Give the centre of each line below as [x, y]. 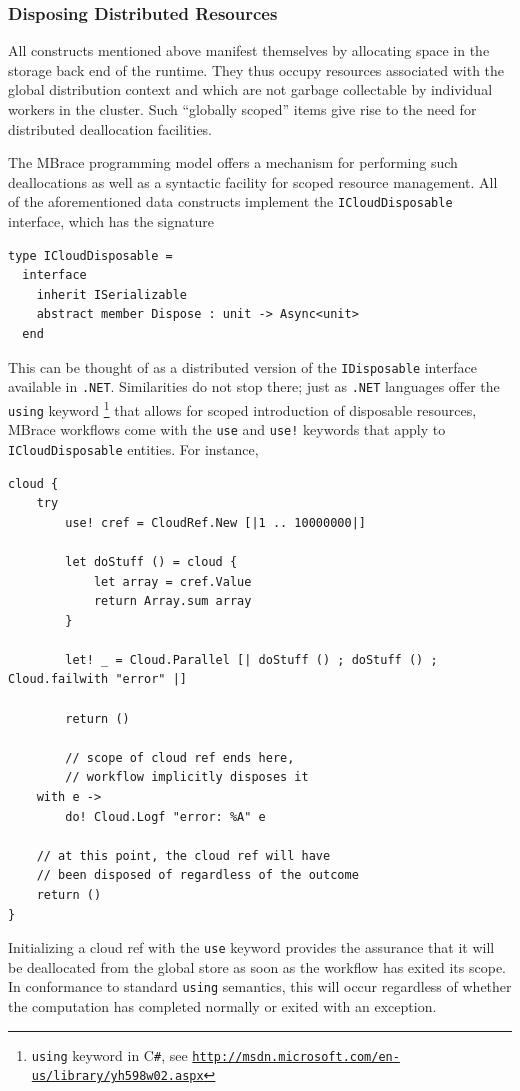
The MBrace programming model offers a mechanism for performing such [233, 162]
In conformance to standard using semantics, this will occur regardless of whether [260, 986]
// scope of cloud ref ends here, [180, 757]
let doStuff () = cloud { [151, 561]
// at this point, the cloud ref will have [183, 855]
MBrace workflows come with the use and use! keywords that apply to [227, 429]
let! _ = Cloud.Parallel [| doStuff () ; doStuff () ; [251, 659]
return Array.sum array [172, 601]
